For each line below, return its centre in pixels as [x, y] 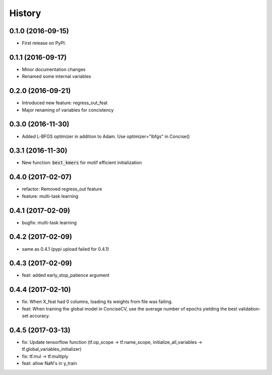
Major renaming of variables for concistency [68, 110]
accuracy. [40, 316]
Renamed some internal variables [57, 77]
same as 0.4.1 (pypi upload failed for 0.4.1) [65, 249]
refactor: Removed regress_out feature [62, 189]
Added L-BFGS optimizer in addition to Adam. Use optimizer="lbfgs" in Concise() [106, 136]
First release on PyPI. [44, 43]
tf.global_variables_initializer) [52, 349]
